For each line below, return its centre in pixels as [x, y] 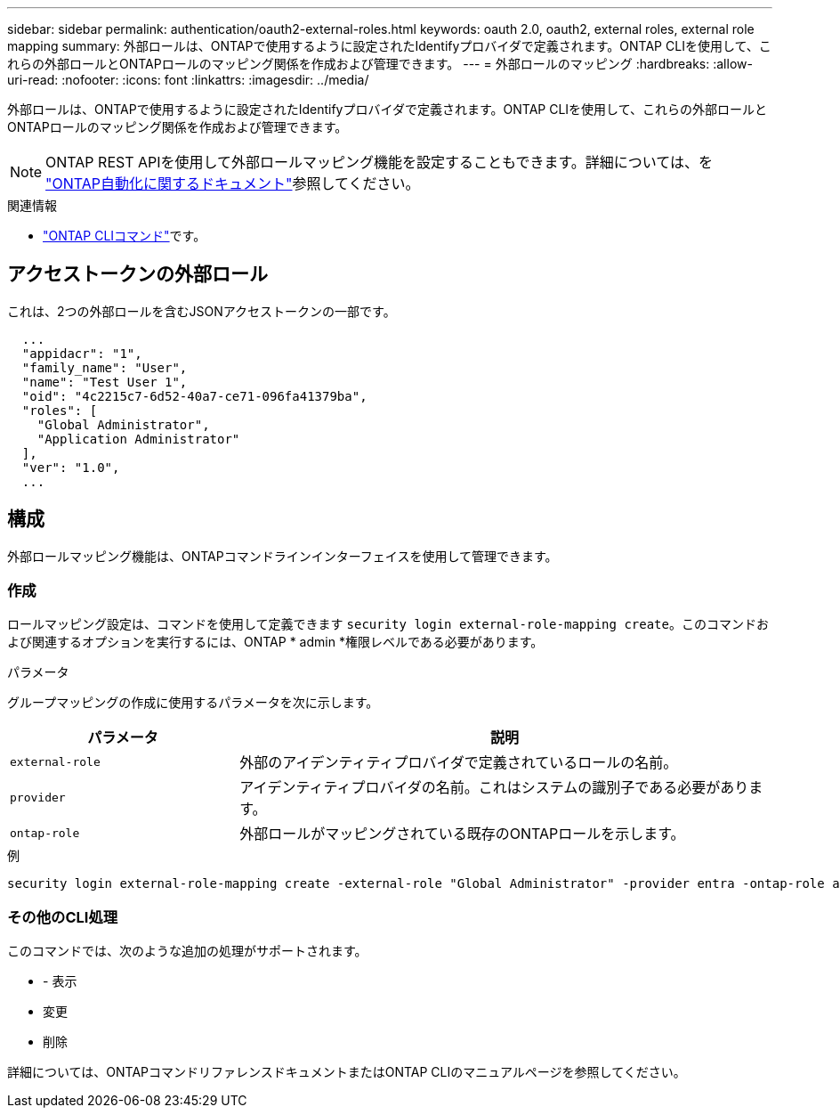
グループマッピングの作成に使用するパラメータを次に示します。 [193, 703]
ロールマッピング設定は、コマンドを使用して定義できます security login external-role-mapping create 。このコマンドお [388, 624]
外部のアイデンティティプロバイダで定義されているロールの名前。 [459, 763]
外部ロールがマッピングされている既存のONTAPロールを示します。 [462, 834]
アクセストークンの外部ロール [137, 274]
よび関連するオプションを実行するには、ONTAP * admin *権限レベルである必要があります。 [275, 642]
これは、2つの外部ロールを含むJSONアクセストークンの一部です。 [202, 311]
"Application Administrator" [138, 439]
